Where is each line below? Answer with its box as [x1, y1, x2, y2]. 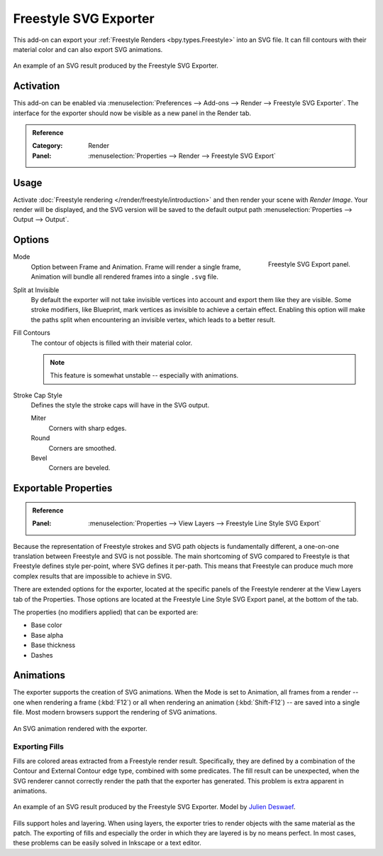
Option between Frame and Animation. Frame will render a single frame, [30, 262, 241, 271]
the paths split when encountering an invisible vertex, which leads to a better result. [30, 315, 276, 323]
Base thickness [30, 641, 76, 650]
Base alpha [30, 631, 64, 639]
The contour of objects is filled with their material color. [30, 338, 193, 347]
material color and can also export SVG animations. [13, 45, 163, 53]
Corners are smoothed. [48, 444, 117, 452]
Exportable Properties [13, 482, 113, 494]
